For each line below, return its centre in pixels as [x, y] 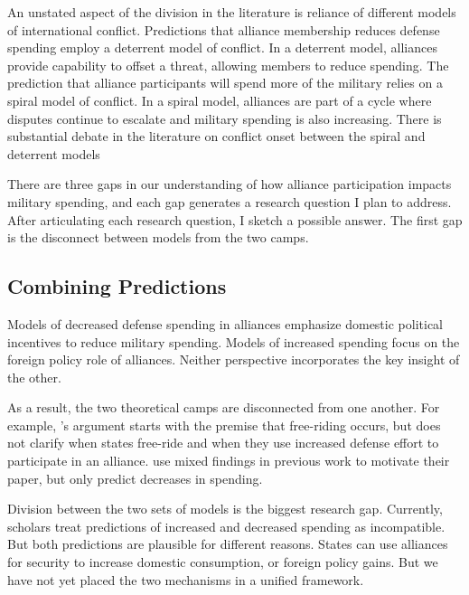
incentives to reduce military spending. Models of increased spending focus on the [234, 341]
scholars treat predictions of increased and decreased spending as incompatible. [226, 526]
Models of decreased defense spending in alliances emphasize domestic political [225, 323]
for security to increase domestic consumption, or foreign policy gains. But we [223, 562]
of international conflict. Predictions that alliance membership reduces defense [224, 29]
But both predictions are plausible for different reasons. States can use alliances [228, 544]
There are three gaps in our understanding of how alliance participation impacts [230, 184]
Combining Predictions [117, 286]
